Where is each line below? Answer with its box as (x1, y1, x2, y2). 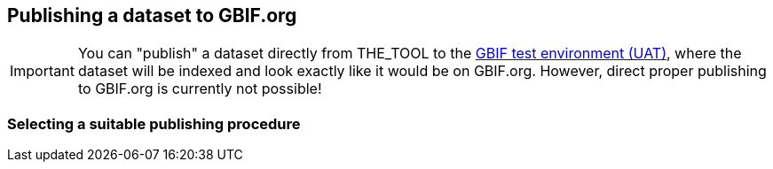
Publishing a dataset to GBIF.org (7, 4, 297, 27)
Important (10, 62, 75, 81)
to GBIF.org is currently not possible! (77, 80, 322, 98)
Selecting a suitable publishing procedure (7, 114, 301, 133)
